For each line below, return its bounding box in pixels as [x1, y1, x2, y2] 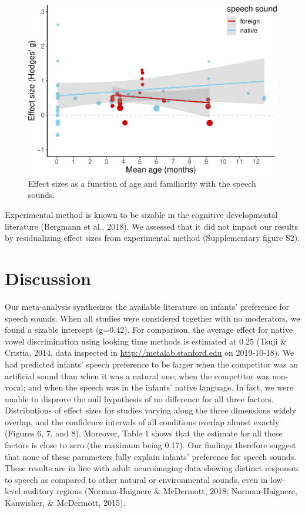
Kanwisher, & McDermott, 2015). [5, 497, 126, 509]
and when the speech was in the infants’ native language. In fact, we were [28, 381, 294, 393]
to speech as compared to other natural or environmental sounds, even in [5, 473, 268, 485]
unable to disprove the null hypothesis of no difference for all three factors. [5, 392, 274, 405]
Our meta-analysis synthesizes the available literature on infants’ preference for [5, 300, 290, 312]
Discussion [5, 266, 91, 290]
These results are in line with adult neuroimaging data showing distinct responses [5, 462, 299, 474]
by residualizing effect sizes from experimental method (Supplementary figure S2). [5, 231, 300, 244]
